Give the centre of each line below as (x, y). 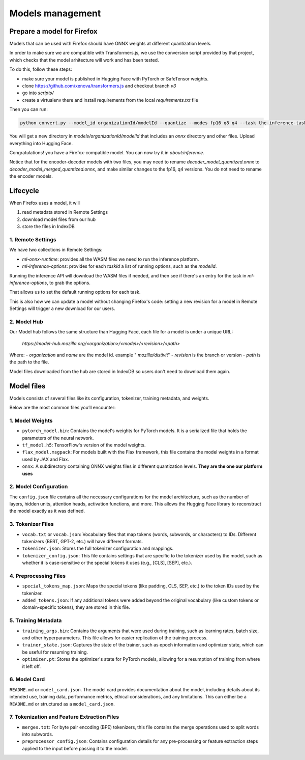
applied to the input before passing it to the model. (75, 748)
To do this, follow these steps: (41, 69)
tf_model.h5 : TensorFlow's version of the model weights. (84, 445)
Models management (55, 13)
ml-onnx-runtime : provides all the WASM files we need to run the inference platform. (111, 259)
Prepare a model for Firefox (53, 31)
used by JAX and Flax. (46, 459)
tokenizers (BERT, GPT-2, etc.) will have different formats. (83, 541)
